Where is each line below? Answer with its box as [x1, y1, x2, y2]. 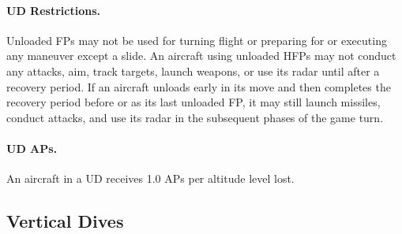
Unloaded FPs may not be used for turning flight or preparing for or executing [6, 32, 387, 48]
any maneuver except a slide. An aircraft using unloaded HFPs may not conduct [6, 47, 396, 64]
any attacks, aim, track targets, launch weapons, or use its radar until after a [6, 62, 380, 79]
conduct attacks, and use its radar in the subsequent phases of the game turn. [6, 109, 384, 125]
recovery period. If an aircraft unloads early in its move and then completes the [6, 78, 391, 95]
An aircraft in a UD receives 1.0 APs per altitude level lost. [6, 170, 295, 187]
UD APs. [6, 139, 58, 156]
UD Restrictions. [6, 2, 100, 18]
